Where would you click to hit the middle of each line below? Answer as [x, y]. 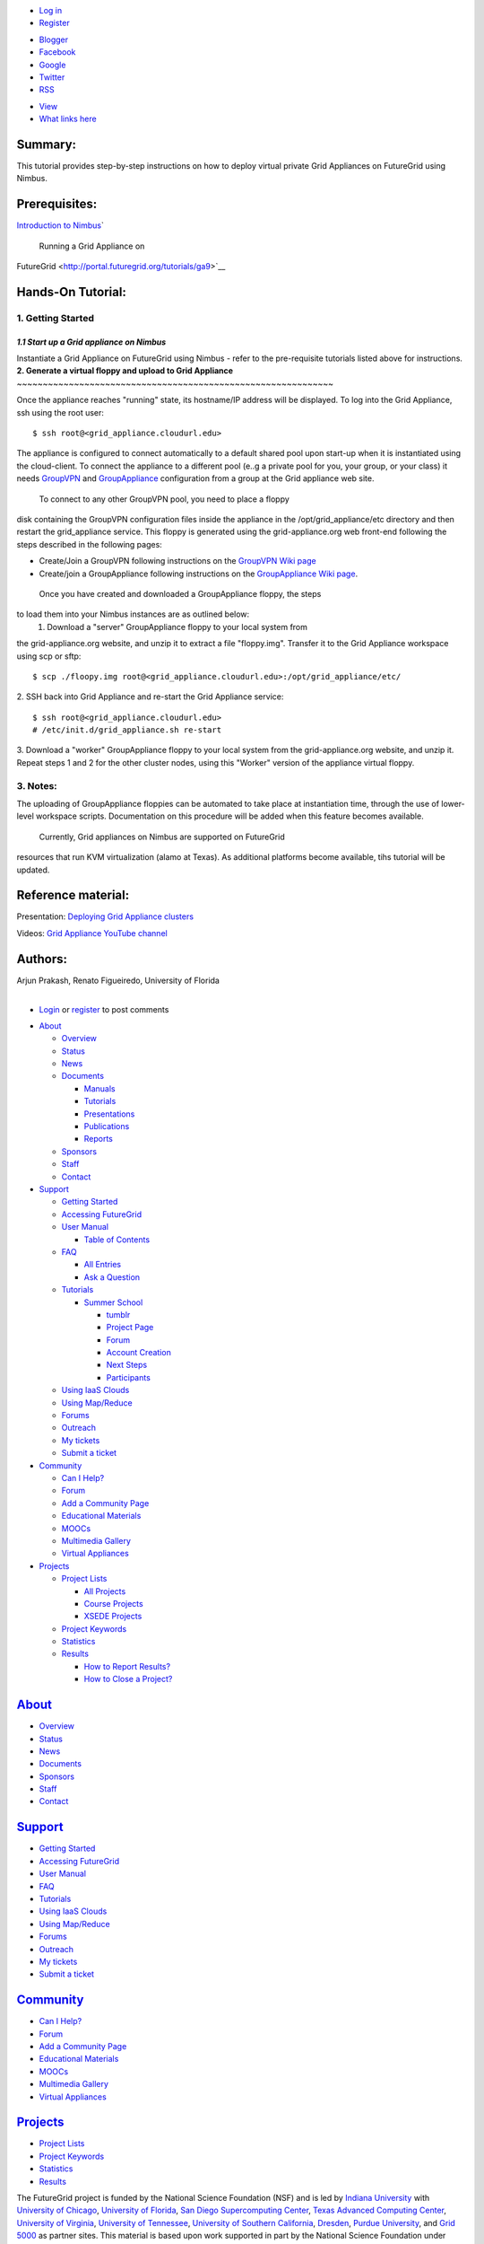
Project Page [130, 1328]
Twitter [52, 77]
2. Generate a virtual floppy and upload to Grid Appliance [125, 371]
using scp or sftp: [49, 656]
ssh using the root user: [60, 412]
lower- [453, 803]
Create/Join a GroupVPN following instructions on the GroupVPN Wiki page [178, 561]
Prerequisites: [57, 204]
